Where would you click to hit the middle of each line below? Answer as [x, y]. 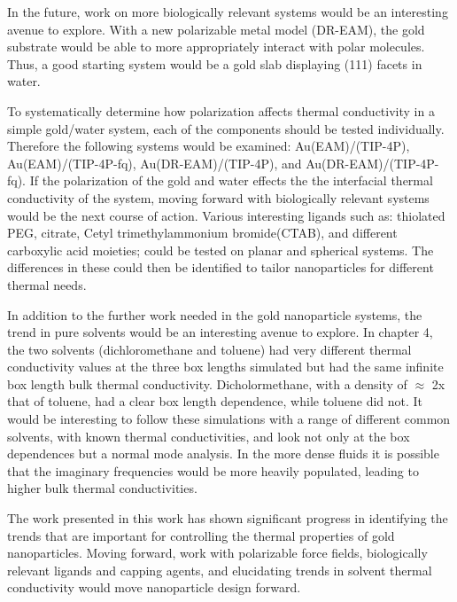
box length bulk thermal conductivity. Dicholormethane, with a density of [207, 383]
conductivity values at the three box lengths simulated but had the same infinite [225, 367]
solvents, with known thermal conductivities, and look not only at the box [209, 436]
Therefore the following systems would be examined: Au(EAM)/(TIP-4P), [209, 146]
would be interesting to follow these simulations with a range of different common [229, 419]
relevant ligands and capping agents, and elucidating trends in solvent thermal [220, 570]
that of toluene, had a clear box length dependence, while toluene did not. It [215, 401]
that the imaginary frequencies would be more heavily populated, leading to [213, 470]
